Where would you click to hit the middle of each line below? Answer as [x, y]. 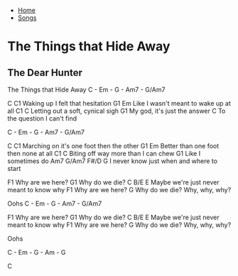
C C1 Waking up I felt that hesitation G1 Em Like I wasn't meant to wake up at [119, 103]
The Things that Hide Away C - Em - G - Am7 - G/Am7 [86, 89]
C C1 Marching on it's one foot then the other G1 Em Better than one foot [113, 146]
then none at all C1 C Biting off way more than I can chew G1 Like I [104, 153]
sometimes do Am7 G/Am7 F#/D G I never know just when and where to [113, 161]
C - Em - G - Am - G [37, 252]
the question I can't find [42, 118]
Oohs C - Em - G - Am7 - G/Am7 [55, 204]
